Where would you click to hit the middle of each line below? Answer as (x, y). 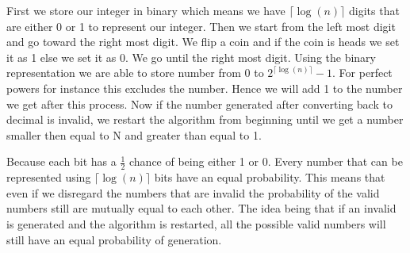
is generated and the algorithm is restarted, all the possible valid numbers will (196, 223)
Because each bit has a (61, 161)
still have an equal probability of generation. (114, 239)
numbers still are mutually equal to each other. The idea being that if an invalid (201, 208)
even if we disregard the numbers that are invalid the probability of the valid (193, 192)
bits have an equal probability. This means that (270, 177)
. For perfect (362, 73)
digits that (374, 10)
